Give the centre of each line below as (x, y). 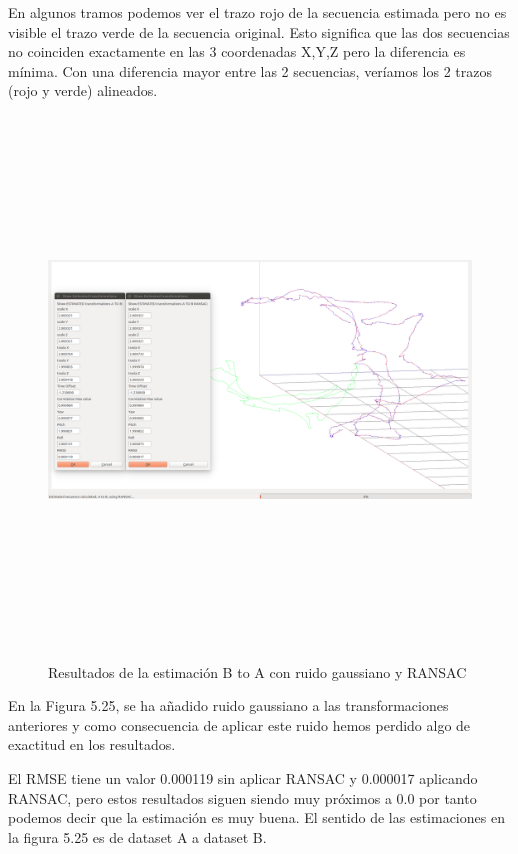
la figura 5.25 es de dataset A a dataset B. (137, 836)
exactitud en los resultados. (92, 744)
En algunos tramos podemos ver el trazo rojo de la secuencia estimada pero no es (257, 12)
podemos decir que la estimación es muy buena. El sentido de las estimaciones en (256, 817)
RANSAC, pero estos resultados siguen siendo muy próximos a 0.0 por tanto (242, 797)
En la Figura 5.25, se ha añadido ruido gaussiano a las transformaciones (228, 705)
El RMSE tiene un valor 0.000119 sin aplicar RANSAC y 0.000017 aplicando (243, 778)
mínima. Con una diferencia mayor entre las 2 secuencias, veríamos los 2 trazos (250, 70)
